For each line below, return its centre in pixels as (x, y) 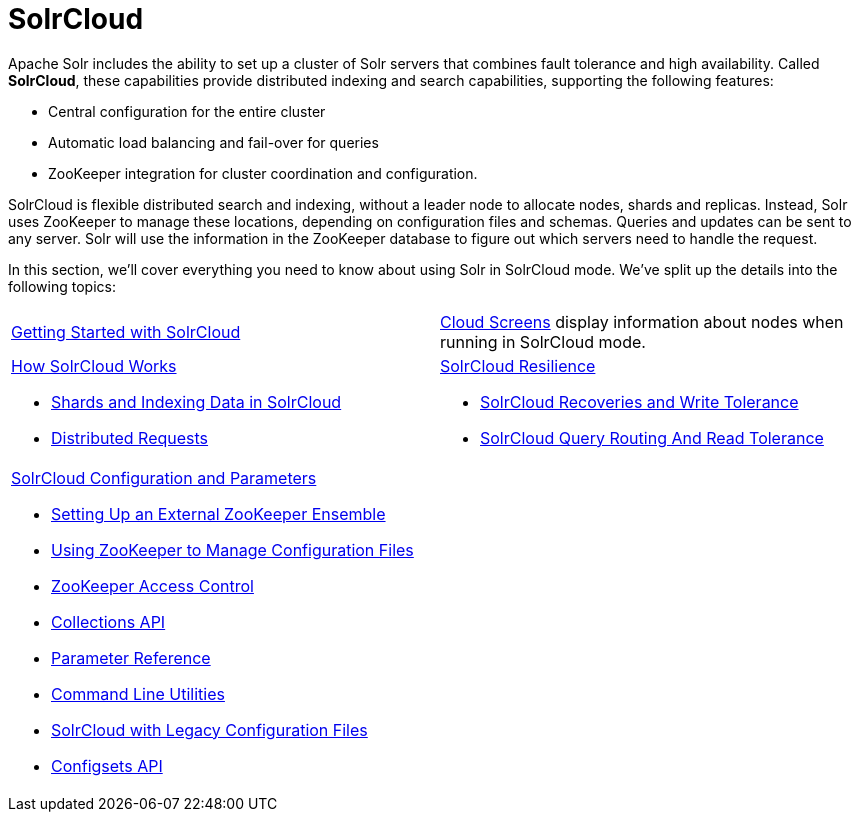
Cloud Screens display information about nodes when (642, 321)
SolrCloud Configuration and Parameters (164, 477)
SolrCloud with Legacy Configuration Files (209, 729)
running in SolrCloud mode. (543, 341)
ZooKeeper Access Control (152, 585)
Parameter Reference (131, 657)
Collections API (108, 621)
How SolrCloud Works (94, 365)
